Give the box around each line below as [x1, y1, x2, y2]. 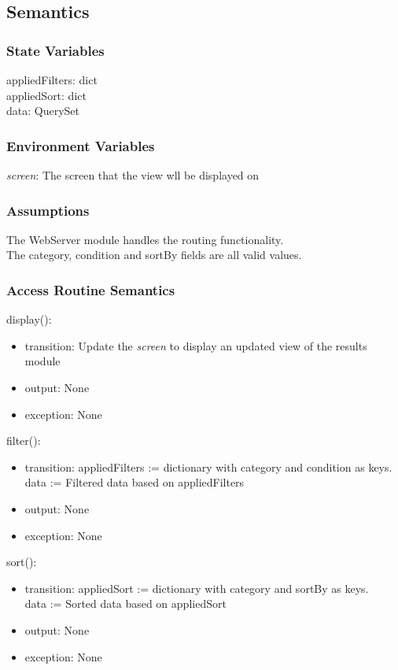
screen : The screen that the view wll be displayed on [6, 167, 260, 183]
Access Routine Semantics [6, 279, 175, 299]
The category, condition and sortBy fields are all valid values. [6, 246, 302, 263]
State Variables [6, 40, 105, 60]
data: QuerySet [6, 102, 80, 119]
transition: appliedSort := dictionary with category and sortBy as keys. [24, 579, 369, 596]
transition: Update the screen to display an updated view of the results [24, 337, 367, 354]
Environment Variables [6, 135, 155, 155]
